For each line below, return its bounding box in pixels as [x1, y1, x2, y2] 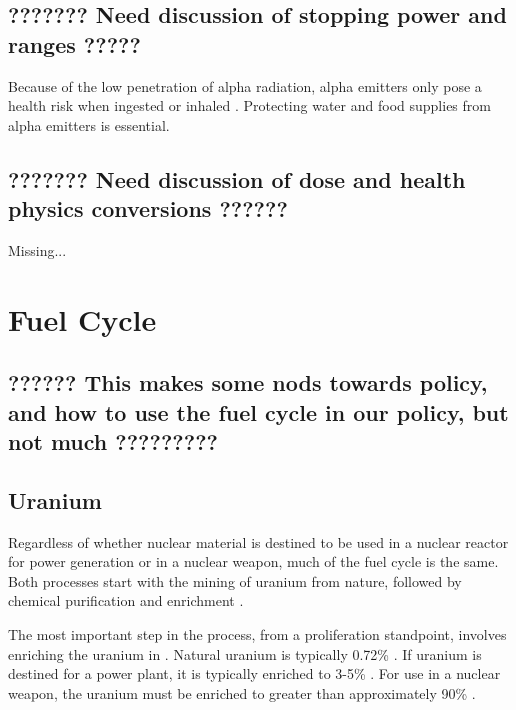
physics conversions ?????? [8, 193, 288, 224]
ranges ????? [8, 28, 141, 59]
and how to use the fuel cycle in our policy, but [8, 396, 509, 427]
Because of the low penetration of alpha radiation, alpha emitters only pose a [8, 75, 482, 96]
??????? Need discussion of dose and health [8, 163, 466, 194]
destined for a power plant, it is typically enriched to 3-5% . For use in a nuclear [8, 663, 501, 684]
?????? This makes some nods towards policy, [8, 367, 488, 398]
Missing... [8, 239, 67, 260]
